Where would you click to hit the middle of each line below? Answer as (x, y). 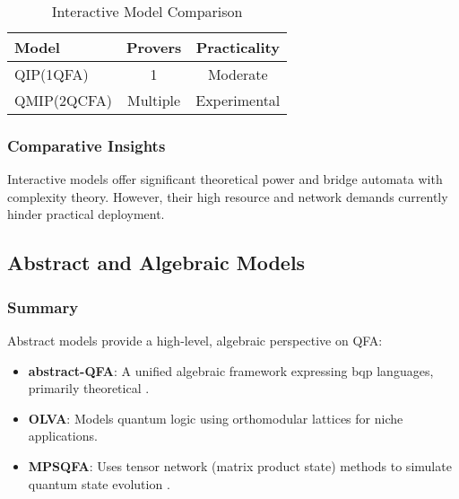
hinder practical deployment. (86, 214)
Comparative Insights (87, 145)
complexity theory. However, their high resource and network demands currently (228, 196)
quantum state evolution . (99, 483)
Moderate (238, 74)
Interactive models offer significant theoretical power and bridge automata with (225, 179)
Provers (154, 47)
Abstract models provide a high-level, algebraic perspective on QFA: (195, 340)
